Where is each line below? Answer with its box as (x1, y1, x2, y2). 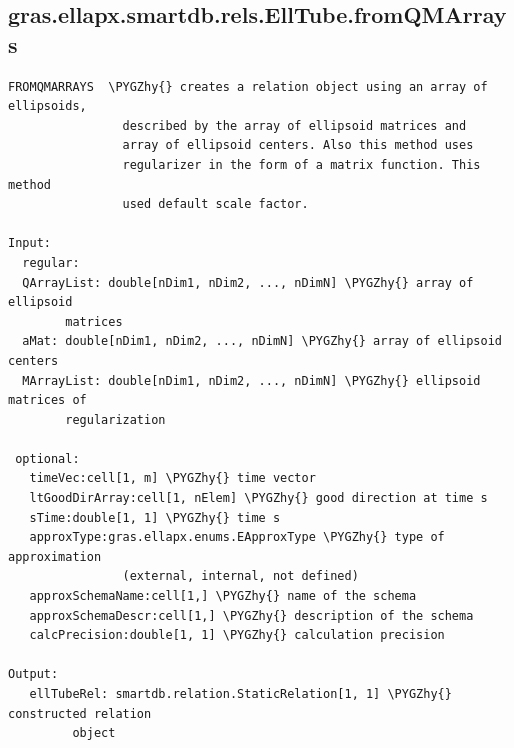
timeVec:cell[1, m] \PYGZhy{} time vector (29, 471, 316, 486)
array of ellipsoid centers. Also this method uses (122, 138, 474, 153)
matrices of (8, 393, 87, 408)
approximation (8, 549, 102, 564)
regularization (65, 412, 166, 427)
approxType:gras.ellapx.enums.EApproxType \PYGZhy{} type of (29, 530, 445, 545)
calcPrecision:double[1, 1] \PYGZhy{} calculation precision (29, 628, 445, 643)
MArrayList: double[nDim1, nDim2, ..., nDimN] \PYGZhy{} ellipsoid (22, 373, 481, 388)
